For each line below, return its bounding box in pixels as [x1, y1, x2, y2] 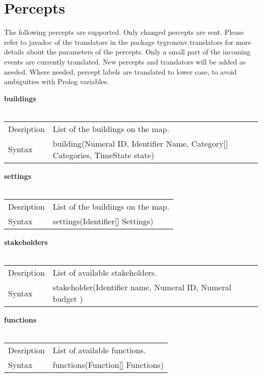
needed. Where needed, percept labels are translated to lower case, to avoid [4, 66, 237, 77]
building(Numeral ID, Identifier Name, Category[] [52, 137, 228, 149]
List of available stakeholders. [52, 267, 157, 279]
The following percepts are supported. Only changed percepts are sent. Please [4, 27, 244, 37]
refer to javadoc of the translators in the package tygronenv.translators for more [4, 36, 251, 47]
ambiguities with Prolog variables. [4, 76, 109, 87]
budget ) [52, 293, 83, 305]
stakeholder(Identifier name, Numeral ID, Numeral [52, 281, 232, 293]
